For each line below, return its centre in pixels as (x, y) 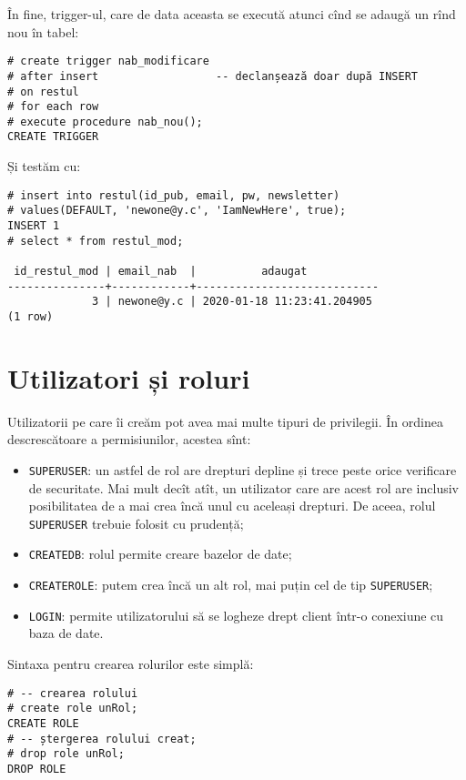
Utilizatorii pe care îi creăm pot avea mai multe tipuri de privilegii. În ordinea (225, 421)
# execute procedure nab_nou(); (105, 122)
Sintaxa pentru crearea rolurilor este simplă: (131, 664)
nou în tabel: (43, 31)
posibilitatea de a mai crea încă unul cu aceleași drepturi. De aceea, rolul (232, 506)
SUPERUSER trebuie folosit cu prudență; (136, 523)
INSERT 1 (34, 226)
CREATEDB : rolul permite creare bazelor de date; (160, 554)
